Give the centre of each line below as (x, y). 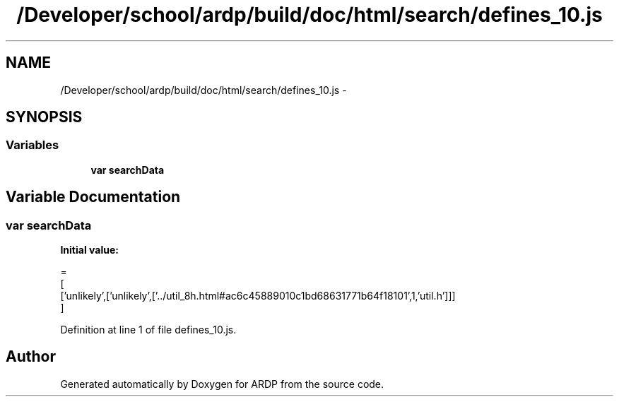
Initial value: (89, 250)
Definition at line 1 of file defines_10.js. (148, 330)
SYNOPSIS (44, 117)
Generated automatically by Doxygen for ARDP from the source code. (222, 384)
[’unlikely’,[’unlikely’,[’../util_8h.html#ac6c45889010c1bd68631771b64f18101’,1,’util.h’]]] (258, 296)
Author (31, 357)
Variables (33, 145)
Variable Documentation (93, 197)
